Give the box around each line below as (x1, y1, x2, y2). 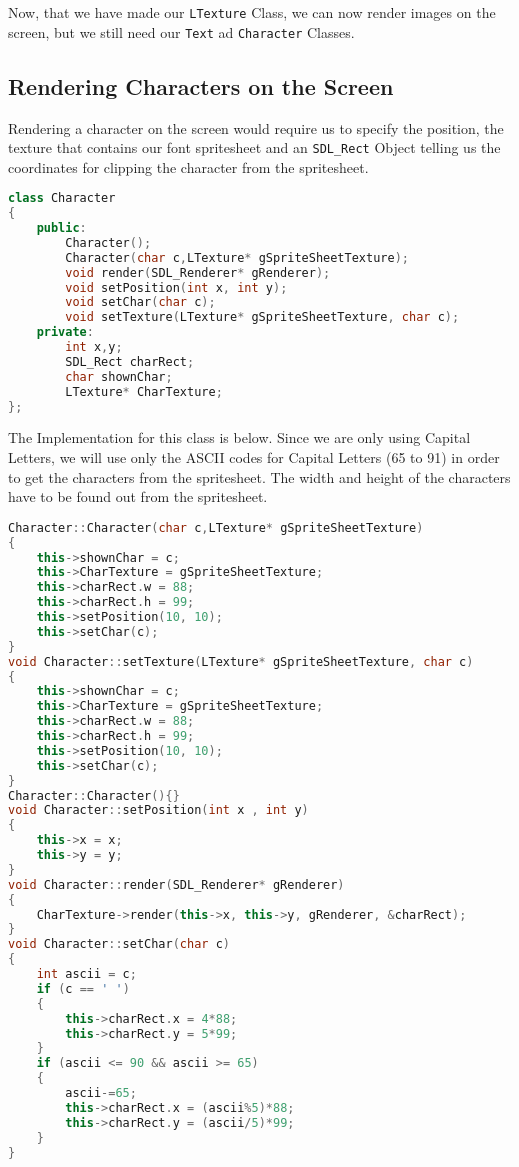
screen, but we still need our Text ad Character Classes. (8, 21, 355, 42)
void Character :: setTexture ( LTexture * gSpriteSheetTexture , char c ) (8, 654, 474, 669)
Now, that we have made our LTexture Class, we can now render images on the (8, 2, 496, 22)
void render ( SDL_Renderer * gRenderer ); (65, 265, 331, 280)
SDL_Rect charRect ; (65, 354, 195, 369)
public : (36, 221, 87, 236)
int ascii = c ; (36, 967, 137, 982)
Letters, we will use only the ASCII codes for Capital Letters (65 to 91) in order (8, 447, 500, 468)
